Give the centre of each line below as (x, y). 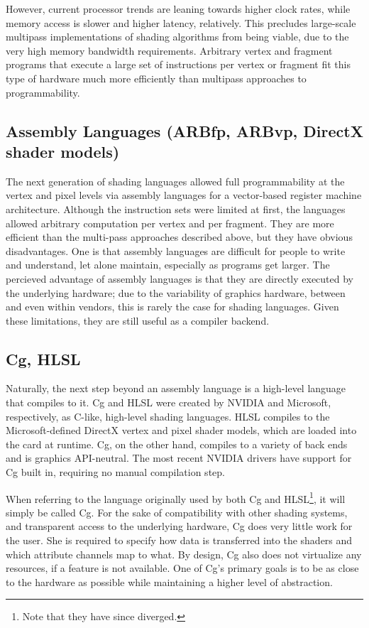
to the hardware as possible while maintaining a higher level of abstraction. (169, 581)
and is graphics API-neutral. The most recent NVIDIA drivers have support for (179, 458)
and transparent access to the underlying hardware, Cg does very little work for (179, 526)
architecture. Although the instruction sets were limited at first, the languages (176, 209)
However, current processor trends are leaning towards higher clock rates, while (178, 9)
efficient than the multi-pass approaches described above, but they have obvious (179, 237)
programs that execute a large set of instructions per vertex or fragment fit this (178, 64)
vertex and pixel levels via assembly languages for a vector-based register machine (184, 195)
